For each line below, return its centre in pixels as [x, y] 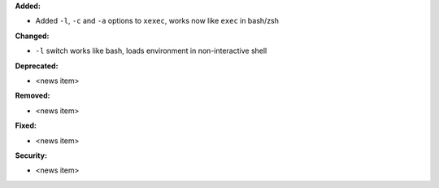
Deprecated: [37, 66]
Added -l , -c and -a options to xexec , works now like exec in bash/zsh [157, 21]
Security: [31, 155]
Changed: [32, 36]
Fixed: [26, 125]
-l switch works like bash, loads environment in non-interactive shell [151, 51]
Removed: [33, 96]
